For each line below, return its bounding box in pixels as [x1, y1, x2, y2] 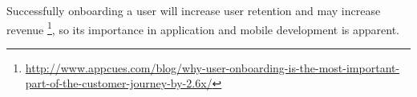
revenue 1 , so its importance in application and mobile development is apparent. [6, 18, 399, 37]
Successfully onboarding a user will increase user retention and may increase [6, 2, 381, 18]
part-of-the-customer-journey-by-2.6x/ [25, 75, 213, 91]
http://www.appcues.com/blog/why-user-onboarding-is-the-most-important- [25, 59, 400, 76]
